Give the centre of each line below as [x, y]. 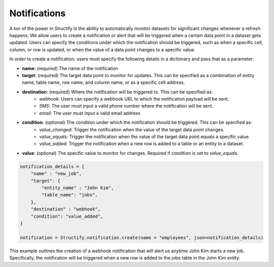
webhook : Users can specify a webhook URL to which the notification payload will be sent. [134, 99]
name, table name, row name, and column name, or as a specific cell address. [104, 82]
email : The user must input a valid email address [90, 113]
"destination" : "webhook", [66, 209]
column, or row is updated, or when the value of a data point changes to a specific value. [102, 49]
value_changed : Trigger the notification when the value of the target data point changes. [132, 129]
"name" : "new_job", [56, 174]
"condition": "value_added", [67, 216]
